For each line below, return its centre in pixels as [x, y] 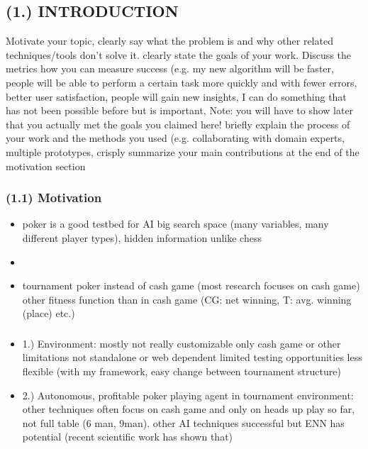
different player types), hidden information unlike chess [142, 237]
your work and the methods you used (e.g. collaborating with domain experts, [175, 138]
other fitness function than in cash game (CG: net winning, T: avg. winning [187, 299]
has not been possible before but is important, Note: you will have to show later [180, 110]
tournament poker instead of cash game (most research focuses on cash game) [191, 286]
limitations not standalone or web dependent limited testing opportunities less [192, 357]
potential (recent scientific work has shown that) [128, 437]
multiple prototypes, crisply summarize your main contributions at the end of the [183, 151]
